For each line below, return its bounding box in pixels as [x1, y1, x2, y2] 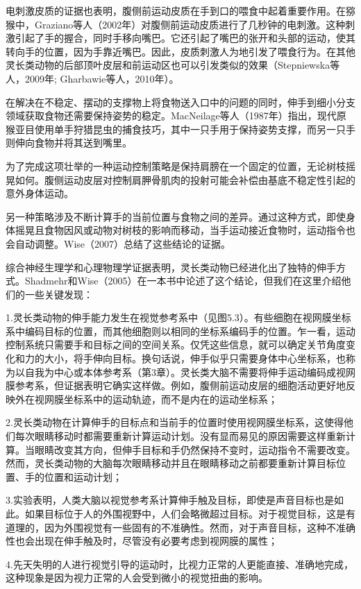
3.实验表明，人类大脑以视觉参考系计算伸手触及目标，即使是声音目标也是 [6, 493, 334, 507]
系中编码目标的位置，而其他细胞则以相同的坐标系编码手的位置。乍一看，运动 [6, 323, 355, 338]
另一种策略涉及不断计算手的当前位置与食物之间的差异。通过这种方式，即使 [6, 209, 346, 223]
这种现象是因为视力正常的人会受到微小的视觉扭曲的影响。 [6, 570, 268, 585]
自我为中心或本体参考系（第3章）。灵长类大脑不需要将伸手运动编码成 [24, 364, 336, 379]
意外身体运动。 [6, 186, 74, 200]
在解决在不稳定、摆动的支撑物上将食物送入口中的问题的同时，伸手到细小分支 [6, 94, 355, 109]
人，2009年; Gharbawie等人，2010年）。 [6, 71, 179, 85]
